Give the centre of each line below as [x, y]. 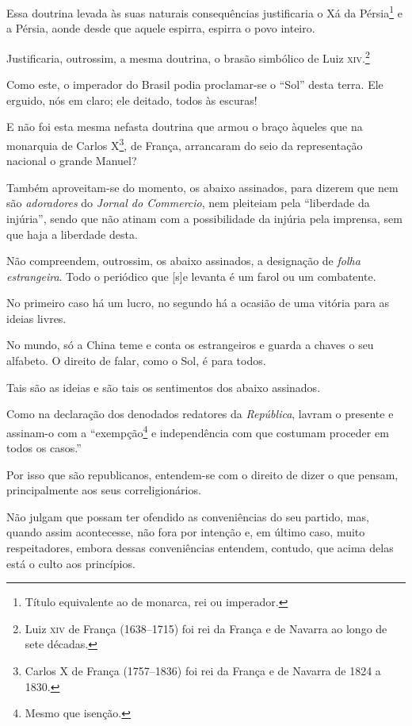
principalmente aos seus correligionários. [104, 490]
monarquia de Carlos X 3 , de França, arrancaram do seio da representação [185, 144]
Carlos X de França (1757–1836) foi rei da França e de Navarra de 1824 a [203, 671]
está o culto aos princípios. [71, 563]
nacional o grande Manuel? [72, 161]
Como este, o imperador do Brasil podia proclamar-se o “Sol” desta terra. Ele [195, 85]
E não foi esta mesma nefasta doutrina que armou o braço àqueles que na [185, 127]
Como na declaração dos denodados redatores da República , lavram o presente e [200, 414]
